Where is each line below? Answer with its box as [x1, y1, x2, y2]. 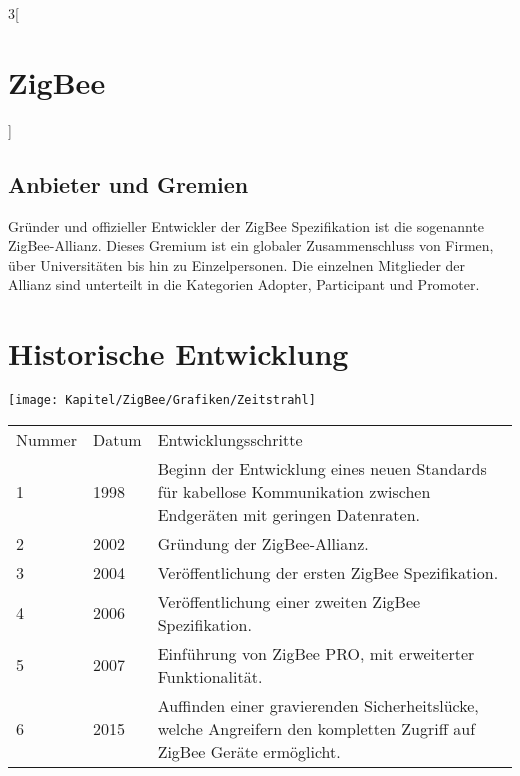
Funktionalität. [157, 664, 263, 688]
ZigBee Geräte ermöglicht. [157, 739, 341, 763]
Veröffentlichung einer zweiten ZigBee [157, 589, 421, 613]
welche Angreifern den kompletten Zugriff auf [157, 716, 476, 740]
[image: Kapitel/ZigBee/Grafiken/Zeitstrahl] [8, 393, 316, 408]
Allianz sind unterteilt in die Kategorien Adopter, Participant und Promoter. [8, 274, 480, 295]
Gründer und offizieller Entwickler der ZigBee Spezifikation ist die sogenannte [8, 215, 485, 236]
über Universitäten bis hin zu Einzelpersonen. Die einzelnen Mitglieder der [8, 254, 466, 275]
